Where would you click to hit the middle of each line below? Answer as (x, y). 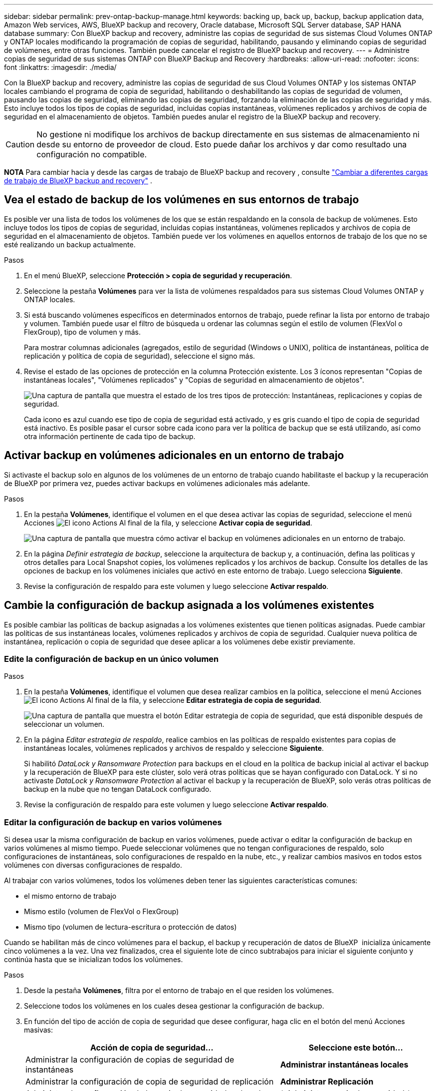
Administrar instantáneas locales (344, 1065)
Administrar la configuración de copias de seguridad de (130, 1060)
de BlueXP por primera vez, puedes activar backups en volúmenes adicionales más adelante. (157, 483)
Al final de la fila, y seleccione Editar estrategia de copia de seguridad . (204, 700)
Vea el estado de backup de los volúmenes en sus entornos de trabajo (182, 200)
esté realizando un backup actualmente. (70, 244)
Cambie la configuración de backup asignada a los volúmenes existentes (189, 605)
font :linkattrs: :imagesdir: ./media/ (60, 67)
